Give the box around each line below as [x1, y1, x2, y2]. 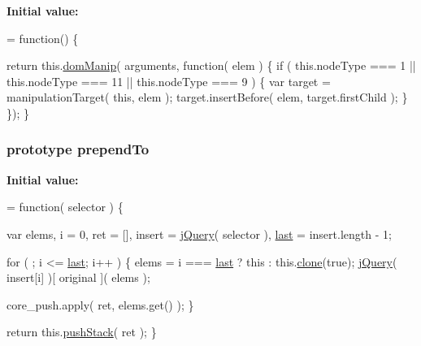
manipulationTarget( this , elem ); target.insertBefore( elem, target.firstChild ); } [7, 89, 408, 106]
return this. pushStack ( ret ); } [7, 323, 157, 340]
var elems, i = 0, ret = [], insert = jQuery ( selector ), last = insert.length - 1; [7, 225, 392, 242]
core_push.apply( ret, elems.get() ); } [7, 296, 194, 313]
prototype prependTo [7, 139, 150, 159]
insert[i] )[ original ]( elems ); [7, 269, 150, 286]
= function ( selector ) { [7, 198, 124, 215]
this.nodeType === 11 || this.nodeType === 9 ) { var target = [7, 72, 331, 89]
